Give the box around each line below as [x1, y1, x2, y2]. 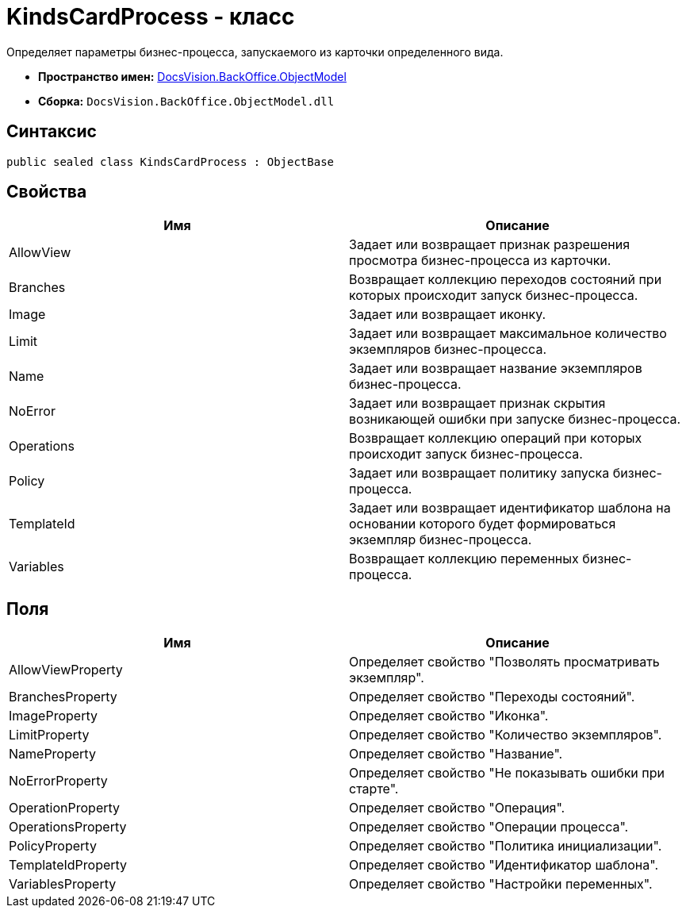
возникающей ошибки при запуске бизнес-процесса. [349, 411, 681, 428]
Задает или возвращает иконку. [349, 306, 546, 323]
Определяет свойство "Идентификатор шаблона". [349, 857, 658, 874]
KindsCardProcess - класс [6, 3, 295, 30]
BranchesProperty [9, 689, 117, 705]
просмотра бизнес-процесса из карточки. [349, 252, 611, 269]
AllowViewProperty [9, 662, 123, 678]
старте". [349, 781, 399, 797]
